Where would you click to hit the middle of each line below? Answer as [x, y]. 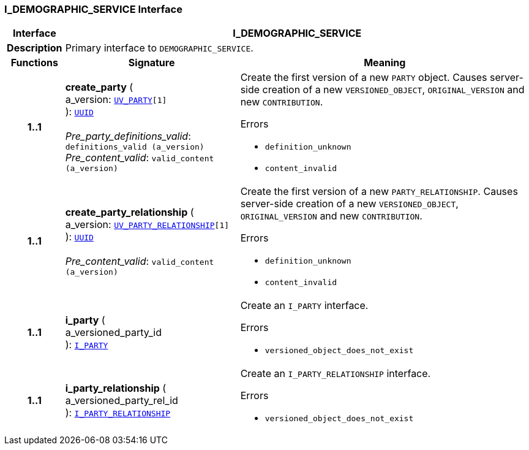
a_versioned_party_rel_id [122, 400]
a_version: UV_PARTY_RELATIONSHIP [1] [147, 224]
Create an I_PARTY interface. [304, 306]
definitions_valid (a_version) [135, 147]
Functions [34, 63]
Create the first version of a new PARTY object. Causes [364, 78]
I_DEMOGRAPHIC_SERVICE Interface [93, 9]
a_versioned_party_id [114, 332]
